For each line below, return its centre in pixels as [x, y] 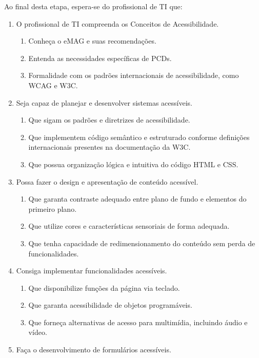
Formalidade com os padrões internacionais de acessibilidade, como [134, 75]
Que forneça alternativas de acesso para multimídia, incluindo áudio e [138, 322]
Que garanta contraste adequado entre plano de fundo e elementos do [137, 199]
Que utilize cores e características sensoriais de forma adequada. [129, 226]
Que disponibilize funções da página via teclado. [104, 287]
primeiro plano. [53, 208]
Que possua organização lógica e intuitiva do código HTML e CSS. [133, 164]
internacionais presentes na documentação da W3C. [109, 147]
